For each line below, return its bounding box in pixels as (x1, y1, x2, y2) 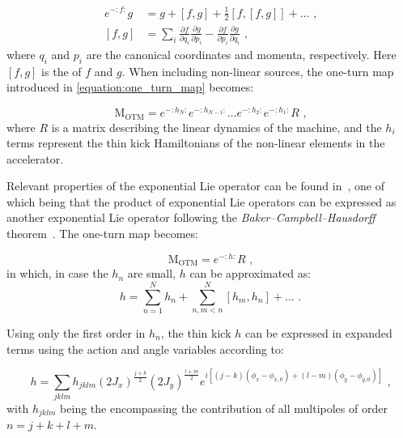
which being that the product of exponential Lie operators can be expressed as (6, 193, 397, 210)
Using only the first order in (6, 324, 146, 341)
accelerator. (6, 150, 64, 167)
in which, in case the (6, 265, 108, 282)
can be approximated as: (189, 265, 312, 282)
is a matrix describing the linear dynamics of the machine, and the (51, 118, 382, 135)
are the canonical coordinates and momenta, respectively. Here (86, 45, 397, 62)
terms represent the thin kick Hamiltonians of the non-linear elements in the (6, 134, 385, 151)
